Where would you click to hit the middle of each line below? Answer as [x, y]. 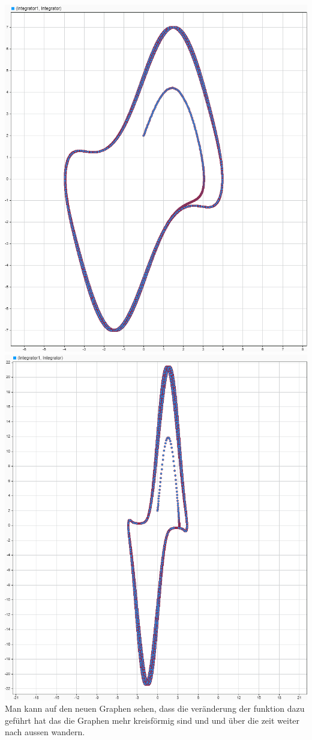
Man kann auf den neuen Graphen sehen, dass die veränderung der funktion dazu [155, 708]
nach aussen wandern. [45, 732]
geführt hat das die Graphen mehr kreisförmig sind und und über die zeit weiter [152, 720]
